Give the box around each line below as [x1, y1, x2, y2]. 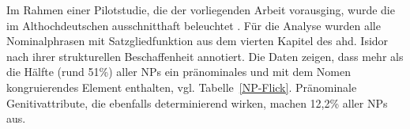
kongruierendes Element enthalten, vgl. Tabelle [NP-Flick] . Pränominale [6, 78, 357, 95]
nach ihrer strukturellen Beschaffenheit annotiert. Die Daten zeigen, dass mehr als [6, 47, 404, 64]
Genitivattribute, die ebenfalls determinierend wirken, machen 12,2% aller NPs [6, 94, 388, 111]
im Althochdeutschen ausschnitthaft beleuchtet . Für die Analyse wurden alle [6, 17, 381, 33]
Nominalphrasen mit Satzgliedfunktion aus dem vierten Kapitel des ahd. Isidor [6, 32, 389, 49]
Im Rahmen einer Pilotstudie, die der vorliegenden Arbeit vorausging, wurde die [6, 2, 395, 17]
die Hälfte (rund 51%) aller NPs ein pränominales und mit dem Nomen [6, 63, 352, 80]
